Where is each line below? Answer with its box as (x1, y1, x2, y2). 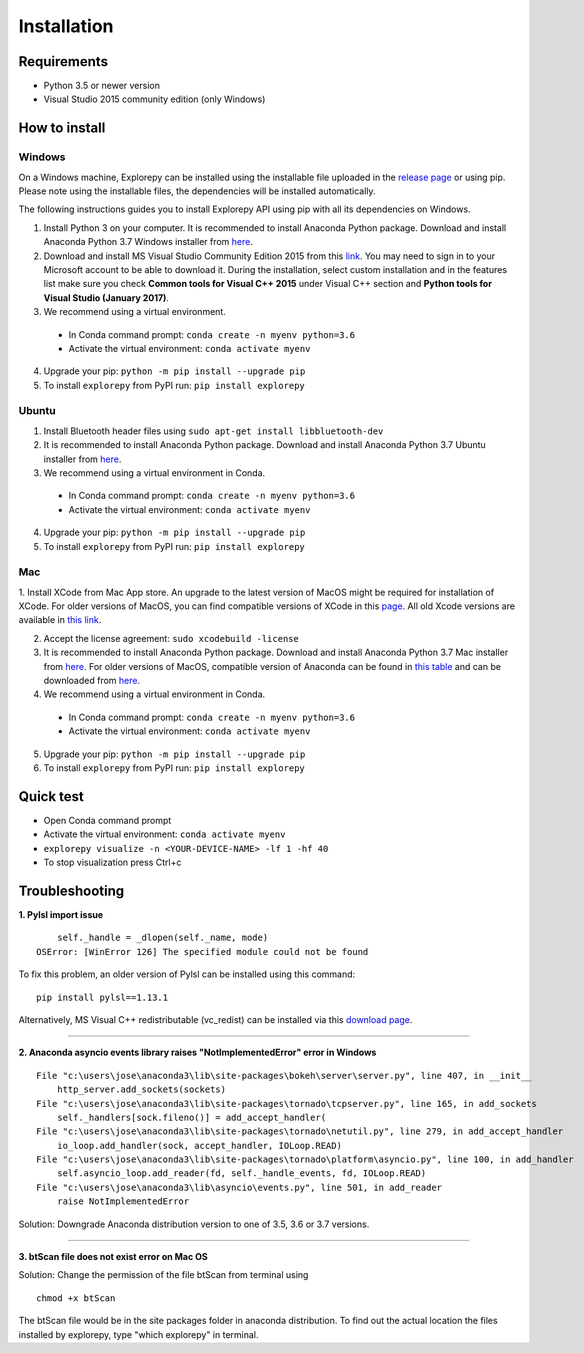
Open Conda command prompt (43, 814, 172, 826)
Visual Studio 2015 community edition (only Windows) (43, 93, 266, 105)
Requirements (18, 53, 109, 70)
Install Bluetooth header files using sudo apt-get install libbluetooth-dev (43, 425, 384, 437)
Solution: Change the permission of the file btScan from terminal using (18, 1269, 309, 1281)
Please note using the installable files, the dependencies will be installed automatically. (18, 185, 376, 197)
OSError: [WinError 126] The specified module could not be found (36, 946, 369, 957)
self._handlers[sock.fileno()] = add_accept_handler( (56, 1111, 327, 1123)
